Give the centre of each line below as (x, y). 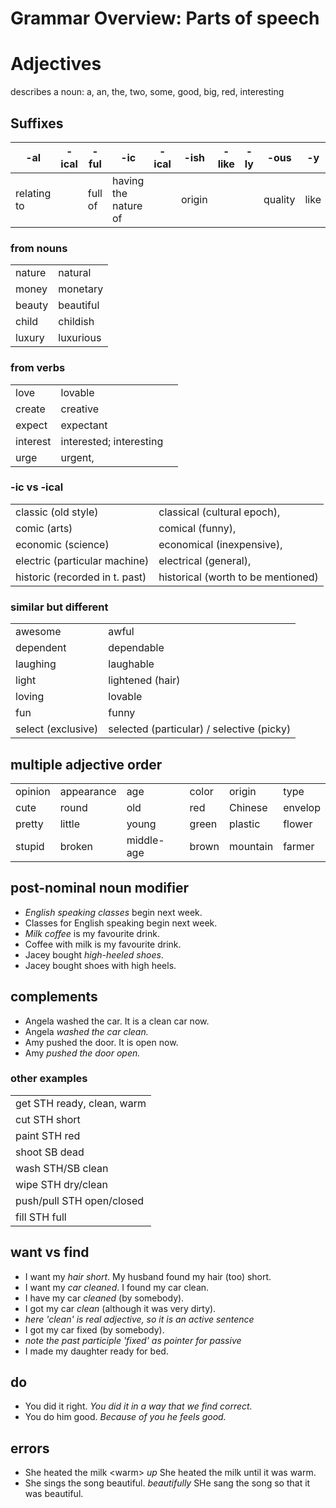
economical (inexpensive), (220, 544)
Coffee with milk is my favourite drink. (103, 944)
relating (33, 193)
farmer (299, 846)
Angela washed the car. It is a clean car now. (117, 1021)
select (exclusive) (57, 729)
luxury (30, 338)
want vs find (50, 1252)
